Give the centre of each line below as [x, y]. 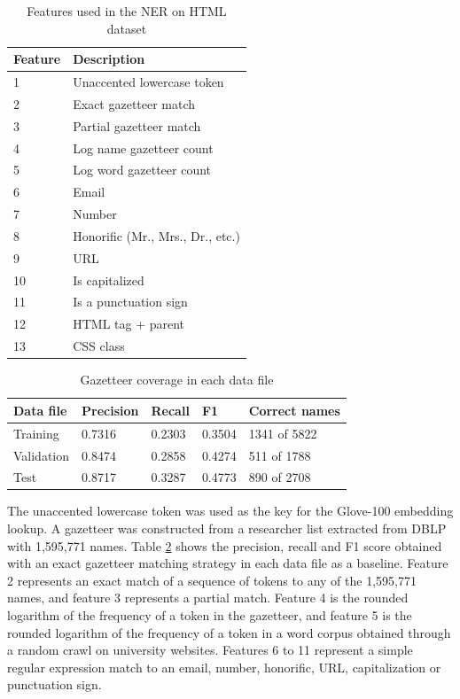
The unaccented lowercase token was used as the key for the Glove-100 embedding [230, 511]
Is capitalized [109, 280]
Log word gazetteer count [142, 170]
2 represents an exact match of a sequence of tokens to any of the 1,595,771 [212, 580]
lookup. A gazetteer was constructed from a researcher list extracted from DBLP [227, 528]
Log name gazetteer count [143, 148]
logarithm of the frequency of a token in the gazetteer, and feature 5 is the [210, 615]
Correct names [294, 410]
